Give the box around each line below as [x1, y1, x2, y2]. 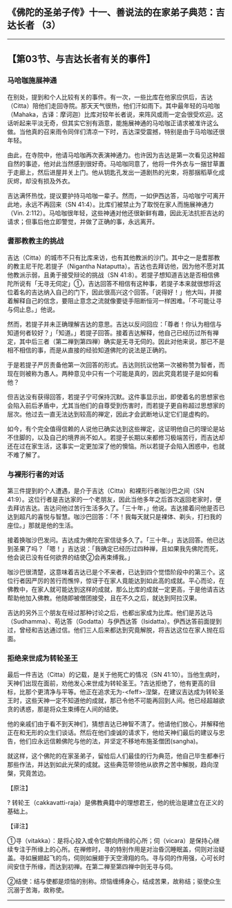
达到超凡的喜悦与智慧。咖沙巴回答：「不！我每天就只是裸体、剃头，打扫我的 [7, 513, 222, 521]
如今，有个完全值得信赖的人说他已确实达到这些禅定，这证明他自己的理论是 [7, 424, 219, 433]
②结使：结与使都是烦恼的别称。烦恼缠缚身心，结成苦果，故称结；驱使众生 [7, 878, 222, 886]
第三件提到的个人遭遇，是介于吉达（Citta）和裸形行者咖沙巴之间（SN [7, 487, 205, 495]
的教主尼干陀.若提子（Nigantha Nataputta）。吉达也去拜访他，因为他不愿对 [7, 262, 219, 270]
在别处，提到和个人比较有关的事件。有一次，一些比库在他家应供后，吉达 [7, 93, 213, 101]
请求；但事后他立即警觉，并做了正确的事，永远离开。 [7, 217, 159, 226]
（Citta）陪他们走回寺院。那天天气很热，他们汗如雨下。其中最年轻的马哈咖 [7, 101, 220, 109]
